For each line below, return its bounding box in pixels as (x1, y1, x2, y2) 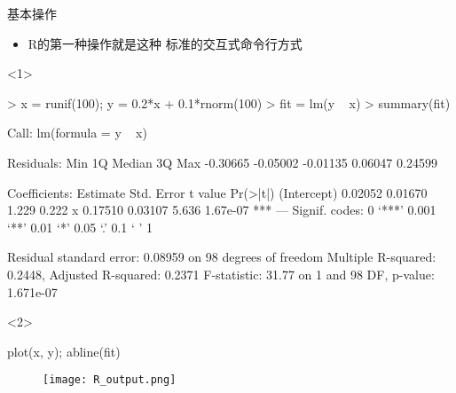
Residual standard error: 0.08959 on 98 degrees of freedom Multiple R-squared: (7, 248, 436, 266)
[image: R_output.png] (43, 373, 177, 387)
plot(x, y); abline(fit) (7, 342, 121, 360)
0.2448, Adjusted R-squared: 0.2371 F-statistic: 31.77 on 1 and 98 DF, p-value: (7, 264, 435, 283)
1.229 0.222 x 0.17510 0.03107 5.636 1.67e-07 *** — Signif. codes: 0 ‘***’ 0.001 (7, 200, 436, 219)
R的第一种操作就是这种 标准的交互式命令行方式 (28, 34, 303, 52)
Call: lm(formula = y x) (7, 123, 147, 142)
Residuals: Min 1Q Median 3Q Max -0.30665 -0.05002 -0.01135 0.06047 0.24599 (7, 153, 437, 171)
